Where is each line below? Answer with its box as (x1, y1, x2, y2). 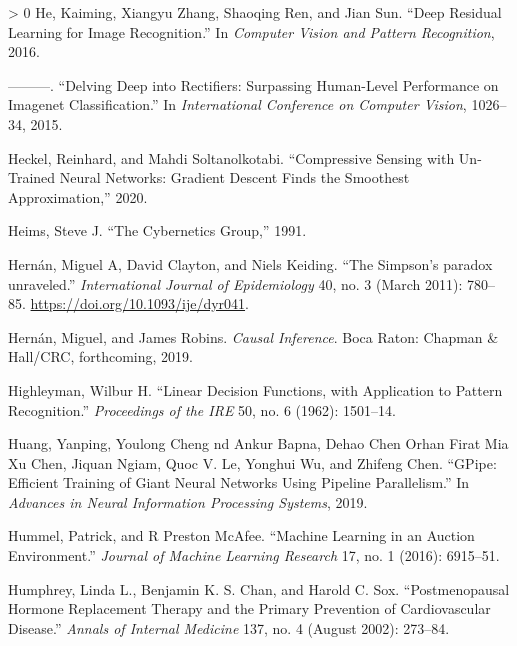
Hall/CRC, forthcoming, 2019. (8, 346, 193, 367)
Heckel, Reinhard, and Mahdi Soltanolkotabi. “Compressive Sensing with (8, 147, 455, 168)
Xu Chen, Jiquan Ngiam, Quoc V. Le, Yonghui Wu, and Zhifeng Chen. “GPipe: (8, 452, 497, 473)
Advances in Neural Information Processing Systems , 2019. (8, 491, 368, 512)
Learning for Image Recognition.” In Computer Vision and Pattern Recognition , (8, 21, 495, 42)
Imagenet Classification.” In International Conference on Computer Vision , (8, 94, 467, 115)
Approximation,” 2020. (8, 186, 148, 207)
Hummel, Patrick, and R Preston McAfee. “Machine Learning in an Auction (8, 525, 475, 546)
